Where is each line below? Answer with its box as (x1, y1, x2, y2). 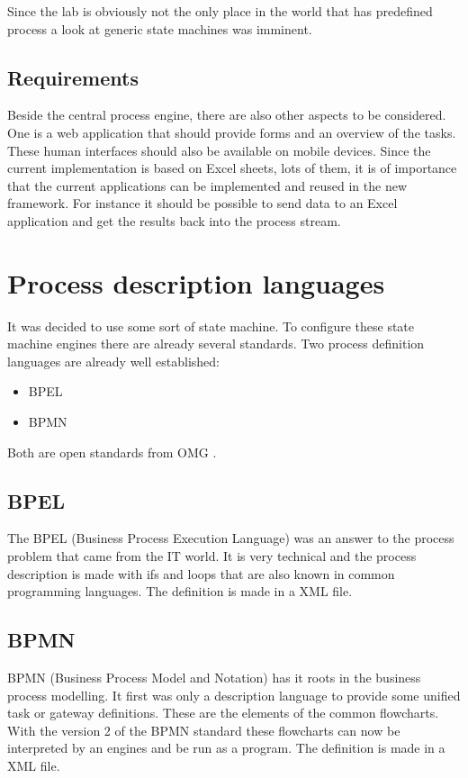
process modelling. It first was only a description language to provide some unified (7, 685, 461, 704)
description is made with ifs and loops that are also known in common (7, 564, 395, 583)
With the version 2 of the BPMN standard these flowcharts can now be (7, 720, 400, 739)
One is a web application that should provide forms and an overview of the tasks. (7, 122, 456, 141)
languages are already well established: (7, 351, 220, 370)
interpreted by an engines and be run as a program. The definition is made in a (7, 738, 445, 757)
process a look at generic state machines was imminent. (7, 19, 312, 38)
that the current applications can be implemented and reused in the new (7, 176, 407, 194)
